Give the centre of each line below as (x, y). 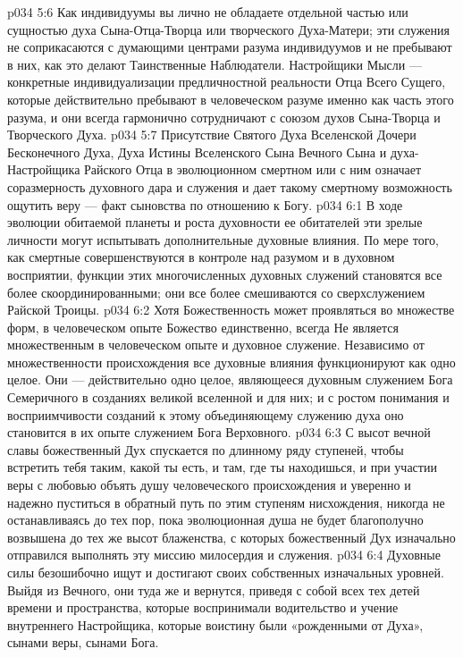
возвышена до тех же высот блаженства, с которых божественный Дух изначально (231, 537)
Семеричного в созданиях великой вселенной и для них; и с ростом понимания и (228, 397)
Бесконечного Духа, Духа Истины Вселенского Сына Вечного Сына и (197, 152)
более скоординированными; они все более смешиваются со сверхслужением (216, 292)
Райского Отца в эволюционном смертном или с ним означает (253, 169)
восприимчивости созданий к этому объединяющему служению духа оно (206, 414)
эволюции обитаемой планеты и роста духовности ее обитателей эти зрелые (215, 222)
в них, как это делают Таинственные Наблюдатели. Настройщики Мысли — (215, 64)
